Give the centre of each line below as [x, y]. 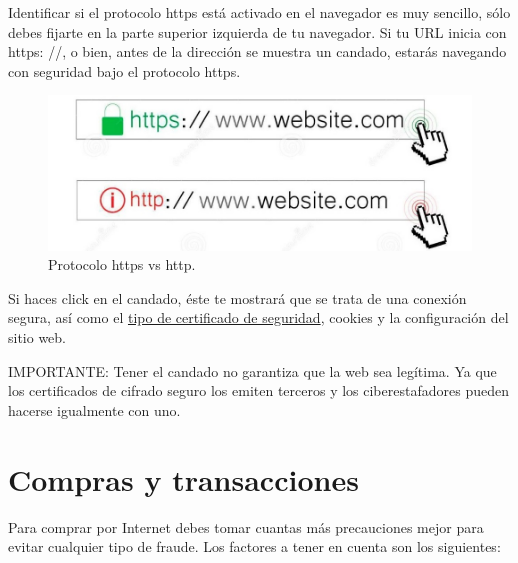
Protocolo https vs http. [122, 264]
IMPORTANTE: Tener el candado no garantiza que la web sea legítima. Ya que [252, 370]
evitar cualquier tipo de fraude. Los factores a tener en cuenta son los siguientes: [254, 546]
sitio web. [37, 337]
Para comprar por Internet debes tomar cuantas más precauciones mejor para [246, 526]
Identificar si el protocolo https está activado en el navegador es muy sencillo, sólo [259, 12]
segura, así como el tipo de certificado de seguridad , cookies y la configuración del [258, 317]
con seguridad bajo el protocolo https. [124, 70]
